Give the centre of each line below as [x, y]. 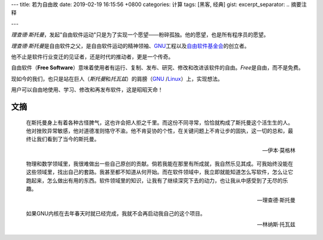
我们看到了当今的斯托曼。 [68, 139]
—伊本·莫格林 [279, 150]
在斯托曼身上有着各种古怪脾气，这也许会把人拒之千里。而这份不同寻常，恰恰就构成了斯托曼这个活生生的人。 [159, 122]
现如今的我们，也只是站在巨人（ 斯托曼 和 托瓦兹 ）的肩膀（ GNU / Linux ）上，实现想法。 [117, 78]
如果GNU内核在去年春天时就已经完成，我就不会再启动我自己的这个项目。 [116, 214]
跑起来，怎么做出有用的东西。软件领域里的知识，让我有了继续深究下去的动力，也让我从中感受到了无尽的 [154, 180]
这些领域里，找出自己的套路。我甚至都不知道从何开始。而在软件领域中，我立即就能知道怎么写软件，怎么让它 [159, 172]
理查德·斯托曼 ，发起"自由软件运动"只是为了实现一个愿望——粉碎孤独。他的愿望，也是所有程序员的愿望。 [140, 35]
